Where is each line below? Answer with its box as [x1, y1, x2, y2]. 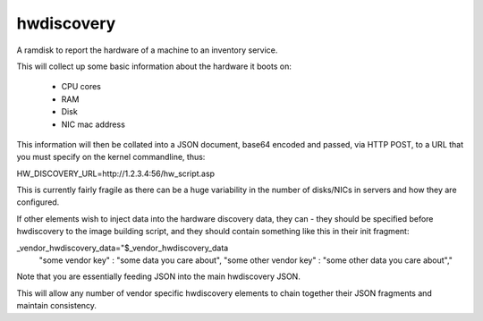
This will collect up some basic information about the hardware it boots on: [16, 61, 292, 72]
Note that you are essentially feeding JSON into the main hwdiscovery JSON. [16, 271, 301, 282]
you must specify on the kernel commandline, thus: [16, 152, 206, 163]
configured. [16, 197, 60, 207]
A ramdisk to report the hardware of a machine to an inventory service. [16, 45, 278, 55]
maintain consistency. [16, 300, 97, 311]
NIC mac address [61, 119, 125, 130]
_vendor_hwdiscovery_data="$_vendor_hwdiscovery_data [16, 242, 229, 253]
